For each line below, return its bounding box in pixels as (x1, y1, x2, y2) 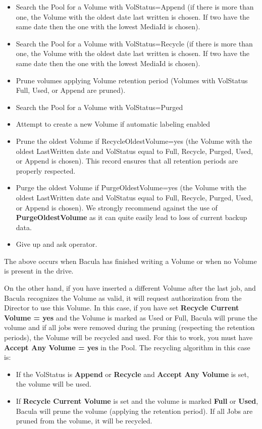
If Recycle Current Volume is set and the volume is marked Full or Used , (16, 396, 258, 406)
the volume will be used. (16, 379, 91, 389)
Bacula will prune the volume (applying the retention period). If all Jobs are (16, 405, 253, 416)
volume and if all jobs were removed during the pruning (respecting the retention (4, 322, 255, 333)
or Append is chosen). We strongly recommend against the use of (16, 202, 218, 212)
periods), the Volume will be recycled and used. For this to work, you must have (4, 332, 253, 343)
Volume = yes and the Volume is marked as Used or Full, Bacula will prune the (4, 312, 257, 323)
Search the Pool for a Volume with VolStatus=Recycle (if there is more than (16, 38, 253, 48)
